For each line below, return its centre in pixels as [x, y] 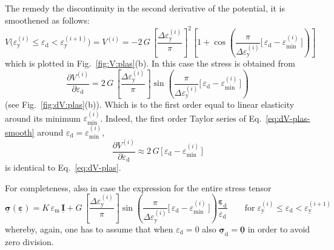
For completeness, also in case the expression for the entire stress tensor [138, 187]
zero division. [29, 241]
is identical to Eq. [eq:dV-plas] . [63, 167]
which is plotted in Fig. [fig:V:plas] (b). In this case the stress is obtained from [150, 63]
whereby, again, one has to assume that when [89, 229]
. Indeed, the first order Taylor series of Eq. [181, 118]
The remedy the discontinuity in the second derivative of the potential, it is [145, 8]
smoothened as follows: [47, 20]
